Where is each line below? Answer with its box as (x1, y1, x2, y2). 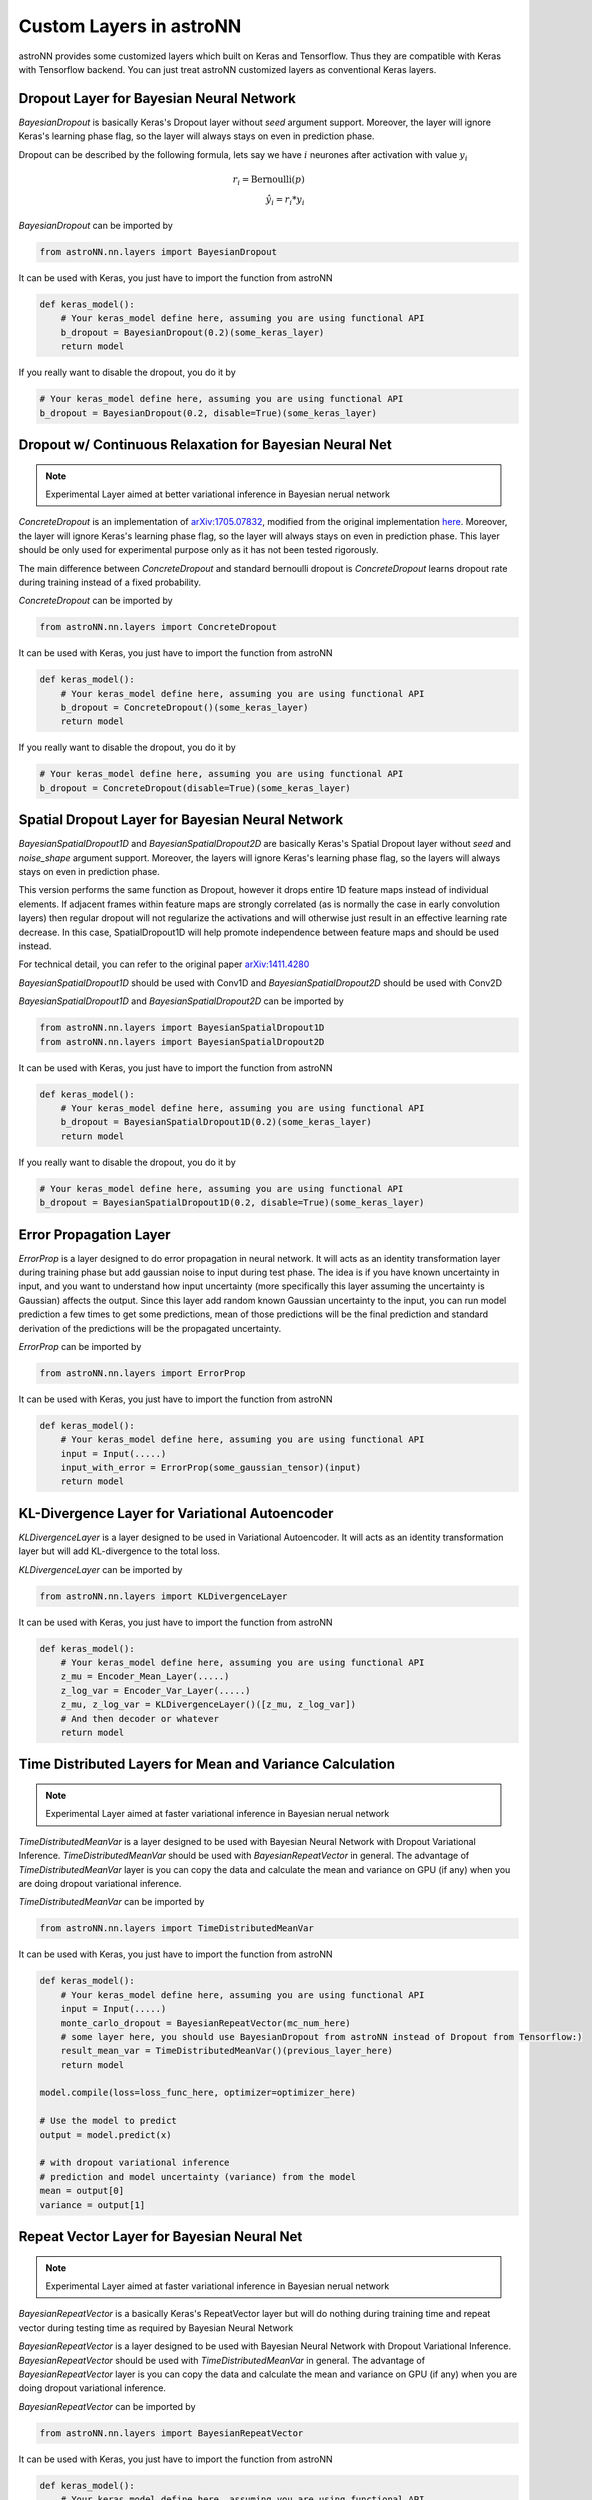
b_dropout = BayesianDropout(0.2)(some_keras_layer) (60, 326, 325, 338)
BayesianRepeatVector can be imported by (18, 2400, 196, 2412)
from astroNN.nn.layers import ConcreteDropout (39, 621, 277, 633)
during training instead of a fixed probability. (18, 576, 202, 588)
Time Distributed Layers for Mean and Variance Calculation (18, 1756, 395, 1773)
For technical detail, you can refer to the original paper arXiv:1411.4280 (18, 958, 310, 970)
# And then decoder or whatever (60, 1713, 220, 1724)
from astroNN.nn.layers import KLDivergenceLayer (39, 1590, 288, 1602)
